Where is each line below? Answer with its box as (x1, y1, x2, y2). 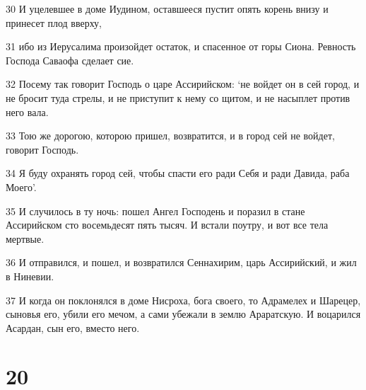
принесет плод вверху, (6, 15, 102, 30)
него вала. (6, 104, 49, 119)
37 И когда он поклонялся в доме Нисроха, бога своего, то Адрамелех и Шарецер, (6, 292, 361, 307)
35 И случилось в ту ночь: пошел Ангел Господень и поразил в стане (6, 203, 305, 218)
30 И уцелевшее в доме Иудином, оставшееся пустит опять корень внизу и (6, 1, 329, 16)
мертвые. (6, 231, 45, 246)
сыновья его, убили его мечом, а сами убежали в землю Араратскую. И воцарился (6, 306, 361, 321)
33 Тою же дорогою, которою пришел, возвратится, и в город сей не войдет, (6, 128, 335, 143)
